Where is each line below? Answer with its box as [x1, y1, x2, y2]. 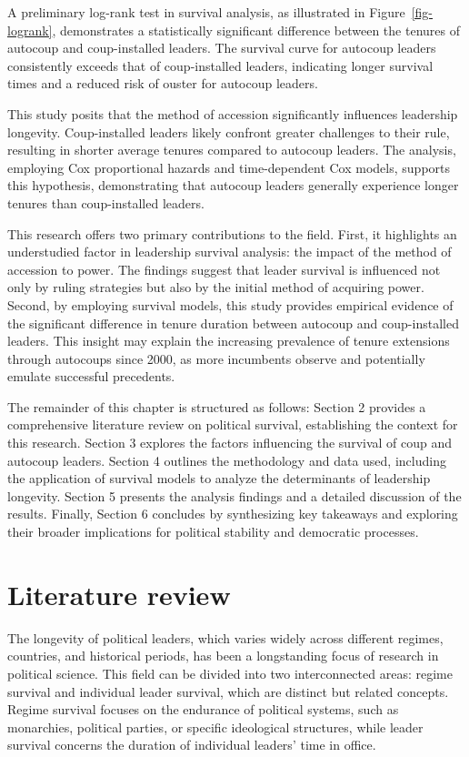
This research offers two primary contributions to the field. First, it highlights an [7, 224, 457, 243]
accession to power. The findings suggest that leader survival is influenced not [7, 259, 441, 278]
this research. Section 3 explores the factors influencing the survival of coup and [7, 433, 453, 452]
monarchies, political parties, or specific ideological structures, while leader [7, 717, 424, 736]
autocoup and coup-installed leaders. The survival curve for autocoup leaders [7, 38, 436, 57]
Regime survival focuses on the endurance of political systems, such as [7, 700, 399, 719]
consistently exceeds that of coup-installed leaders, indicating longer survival [7, 56, 434, 75]
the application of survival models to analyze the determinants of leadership [7, 469, 431, 488]
